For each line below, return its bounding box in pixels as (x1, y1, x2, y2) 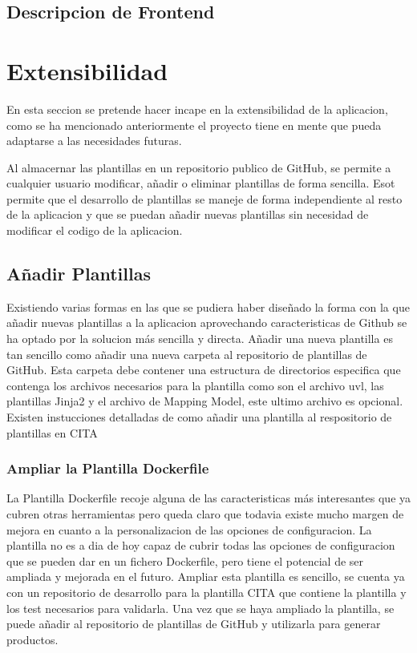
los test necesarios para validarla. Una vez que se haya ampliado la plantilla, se (6, 599, 395, 616)
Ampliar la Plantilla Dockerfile (6, 458, 209, 478)
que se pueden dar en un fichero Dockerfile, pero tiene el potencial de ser (6, 552, 364, 569)
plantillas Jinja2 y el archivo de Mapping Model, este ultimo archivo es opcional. (6, 393, 403, 409)
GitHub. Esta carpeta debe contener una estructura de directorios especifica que (6, 361, 401, 378)
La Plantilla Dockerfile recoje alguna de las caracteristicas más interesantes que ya (6, 490, 411, 506)
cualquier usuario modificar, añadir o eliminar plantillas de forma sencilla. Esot (6, 175, 395, 191)
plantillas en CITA (6, 424, 98, 441)
